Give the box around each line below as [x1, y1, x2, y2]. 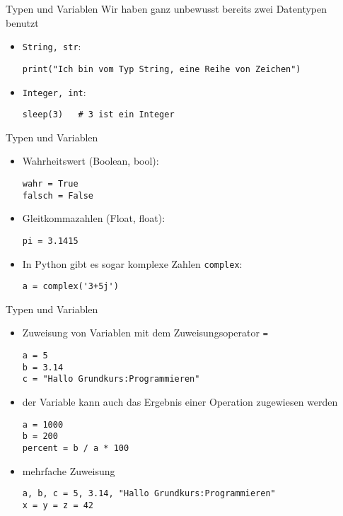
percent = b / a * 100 [22, 443, 129, 453]
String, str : [22, 39, 81, 54]
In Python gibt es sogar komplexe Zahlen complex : [22, 256, 243, 271]
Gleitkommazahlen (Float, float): [22, 211, 165, 225]
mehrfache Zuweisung [22, 463, 115, 478]
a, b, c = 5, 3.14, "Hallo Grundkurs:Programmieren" [22, 488, 276, 499]
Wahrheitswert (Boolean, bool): [22, 153, 159, 168]
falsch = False [22, 190, 94, 201]
